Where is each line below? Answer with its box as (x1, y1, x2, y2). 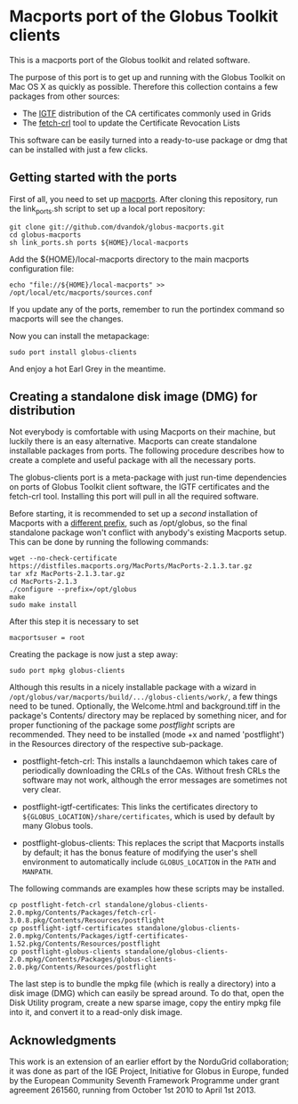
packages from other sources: (9, 91, 120, 101)
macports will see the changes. (9, 313, 125, 324)
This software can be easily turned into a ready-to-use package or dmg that (9, 134, 288, 145)
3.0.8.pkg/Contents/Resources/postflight (9, 916, 165, 925)
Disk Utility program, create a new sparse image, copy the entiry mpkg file (9, 997, 282, 1008)
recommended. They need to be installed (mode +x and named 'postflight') (9, 729, 285, 740)
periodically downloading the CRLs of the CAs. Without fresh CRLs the (21, 766, 280, 776)
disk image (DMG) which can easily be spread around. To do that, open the (9, 988, 285, 999)
